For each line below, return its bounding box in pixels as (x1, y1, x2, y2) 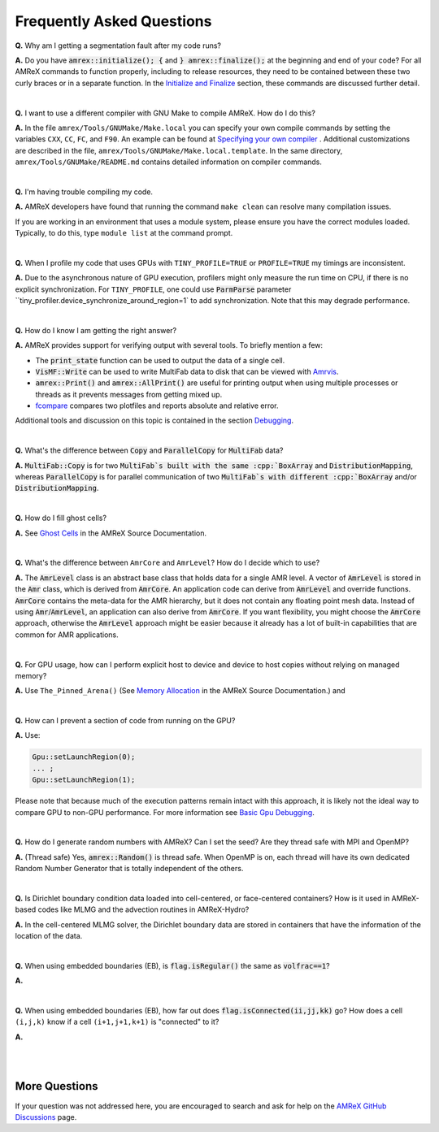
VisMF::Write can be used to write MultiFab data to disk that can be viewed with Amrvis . (35, 366, 339, 376)
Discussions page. (15, 1112, 77, 1121)
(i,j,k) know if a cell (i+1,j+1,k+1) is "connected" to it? (15, 1017, 219, 1027)
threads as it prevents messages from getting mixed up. (35, 389, 223, 399)
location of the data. (15, 931, 83, 941)
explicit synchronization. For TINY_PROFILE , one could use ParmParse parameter (15, 284, 292, 294)
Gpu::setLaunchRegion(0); (32, 752, 136, 761)
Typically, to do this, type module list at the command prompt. (15, 228, 233, 238)
